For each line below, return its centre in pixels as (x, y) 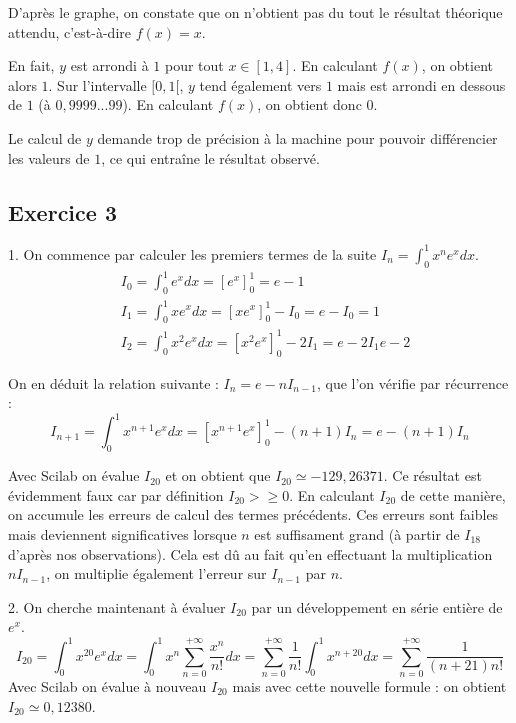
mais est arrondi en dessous (421, 84)
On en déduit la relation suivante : (113, 382)
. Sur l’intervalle (97, 84)
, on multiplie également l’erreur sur (156, 573)
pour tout (194, 65)
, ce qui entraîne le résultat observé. (210, 157)
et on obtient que (218, 475)
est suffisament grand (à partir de (357, 533)
